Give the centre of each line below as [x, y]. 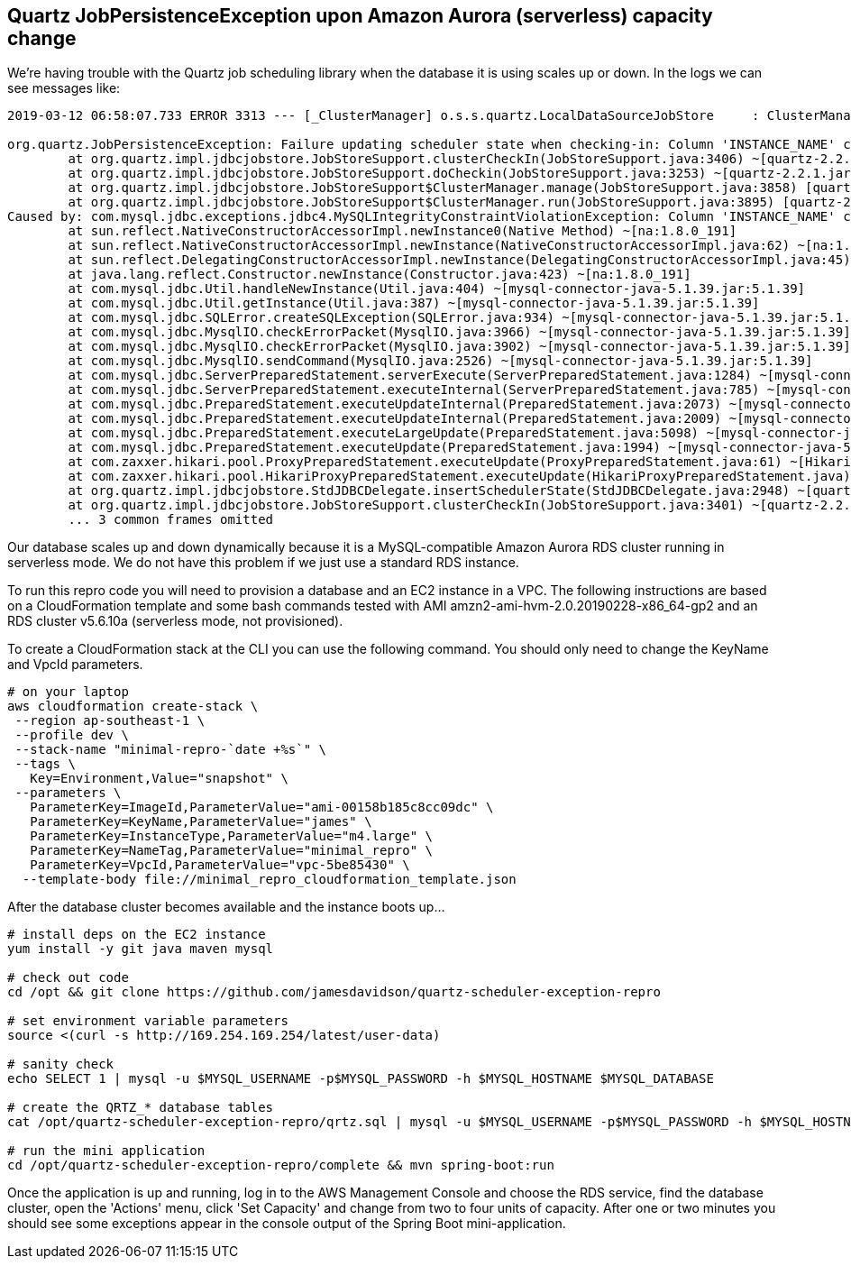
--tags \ [45, 764]
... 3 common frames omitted [171, 520]
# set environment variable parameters [148, 1021]
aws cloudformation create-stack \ [133, 706]
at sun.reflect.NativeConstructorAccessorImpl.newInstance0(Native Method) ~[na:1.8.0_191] [403, 231]
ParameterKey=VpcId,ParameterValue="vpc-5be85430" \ [220, 865]
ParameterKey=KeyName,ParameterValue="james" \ [201, 822]
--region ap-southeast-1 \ [110, 721]
